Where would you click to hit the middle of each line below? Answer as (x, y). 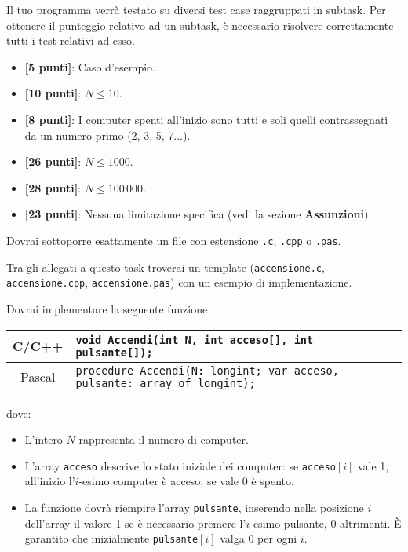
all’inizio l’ (50, 481)
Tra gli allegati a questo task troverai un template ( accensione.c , (166, 267)
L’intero (44, 439)
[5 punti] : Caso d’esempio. (90, 66)
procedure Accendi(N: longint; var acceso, (207, 370)
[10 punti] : (53, 93)
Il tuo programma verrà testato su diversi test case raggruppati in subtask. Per (196, 9)
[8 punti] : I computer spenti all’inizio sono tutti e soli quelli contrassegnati (206, 119)
